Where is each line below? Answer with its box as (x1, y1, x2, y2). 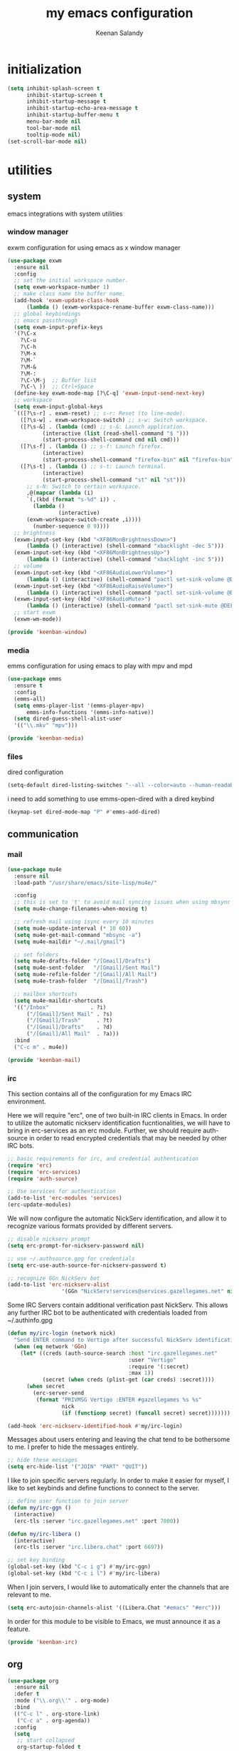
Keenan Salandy (95, 29, 144, 37)
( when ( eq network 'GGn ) (14, 1343, 87, 1350)
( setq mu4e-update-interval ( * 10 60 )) (14, 925, 132, 932)
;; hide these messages (7, 1457, 78, 1464)
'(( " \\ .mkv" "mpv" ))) (14, 722, 78, 729)
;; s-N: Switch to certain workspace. (26, 483, 142, 490)
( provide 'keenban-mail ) (7, 1056, 81, 1063)
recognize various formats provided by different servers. (7, 1222, 173, 1230)
